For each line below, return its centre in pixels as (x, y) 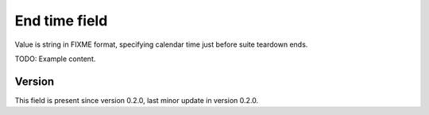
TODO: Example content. (55, 59)
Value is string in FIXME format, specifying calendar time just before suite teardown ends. (161, 44)
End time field (61, 21)
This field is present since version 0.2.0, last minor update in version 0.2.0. (136, 100)
